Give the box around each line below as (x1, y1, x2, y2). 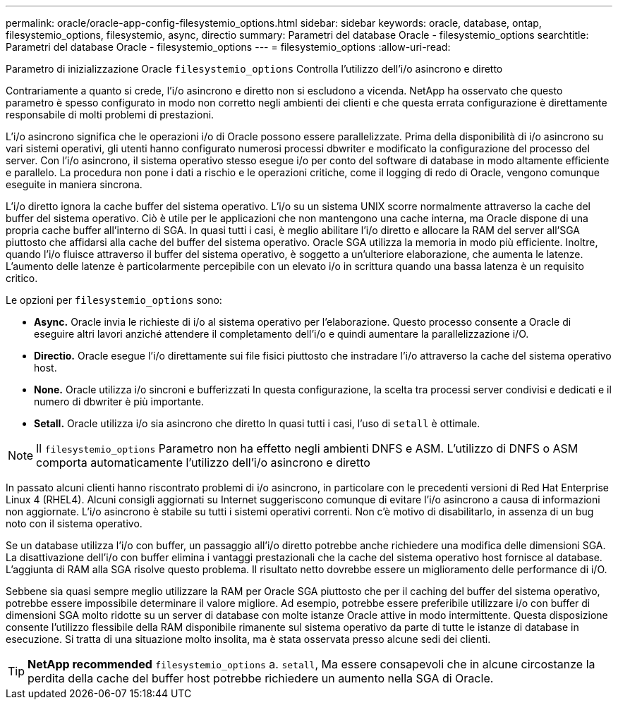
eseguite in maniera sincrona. (6, 178, 143, 190)
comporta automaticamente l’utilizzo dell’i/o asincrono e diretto (36, 455, 370, 470)
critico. (6, 272, 38, 284)
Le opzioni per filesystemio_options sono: (6, 294, 222, 306)
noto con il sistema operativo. (6, 517, 143, 529)
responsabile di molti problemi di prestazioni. (6, 109, 214, 121)
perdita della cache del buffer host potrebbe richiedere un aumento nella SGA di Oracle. (28, 671, 494, 685)
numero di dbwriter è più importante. (34, 396, 205, 407)
